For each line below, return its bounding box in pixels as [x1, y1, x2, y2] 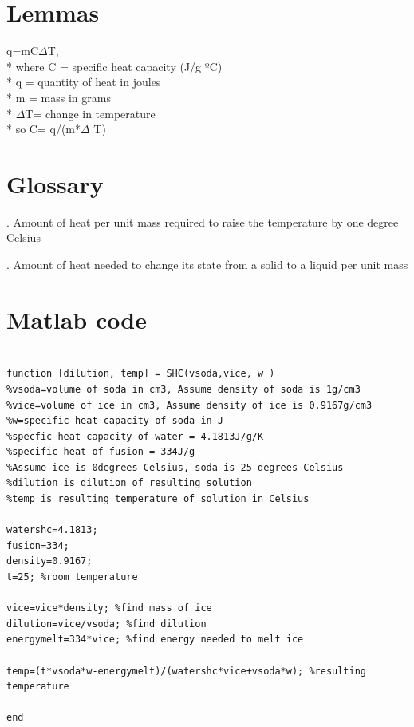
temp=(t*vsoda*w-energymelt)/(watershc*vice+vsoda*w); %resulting [6, 665, 367, 677]
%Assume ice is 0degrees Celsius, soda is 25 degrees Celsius [6, 461, 344, 473]
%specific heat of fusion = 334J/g [6, 446, 195, 458]
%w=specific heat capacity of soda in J [6, 415, 224, 427]
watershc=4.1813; [6, 524, 98, 536]
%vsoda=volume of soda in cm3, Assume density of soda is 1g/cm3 [6, 383, 361, 395]
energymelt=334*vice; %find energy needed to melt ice [6, 634, 304, 646]
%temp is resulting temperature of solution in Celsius [6, 493, 310, 505]
